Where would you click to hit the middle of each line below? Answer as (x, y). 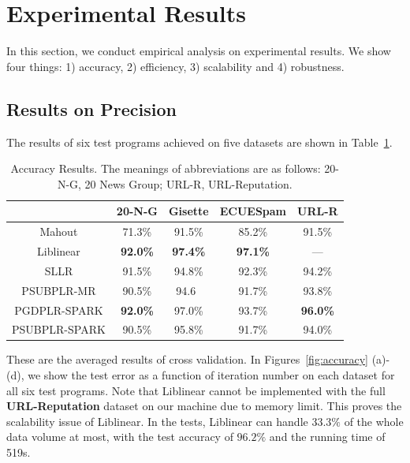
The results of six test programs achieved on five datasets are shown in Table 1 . (199, 142)
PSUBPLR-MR (59, 290)
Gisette (188, 211)
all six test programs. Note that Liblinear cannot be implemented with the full (196, 390)
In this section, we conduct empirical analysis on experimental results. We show (199, 51)
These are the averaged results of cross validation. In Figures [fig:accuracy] (187, 359)
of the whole (374, 421)
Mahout (59, 231)
